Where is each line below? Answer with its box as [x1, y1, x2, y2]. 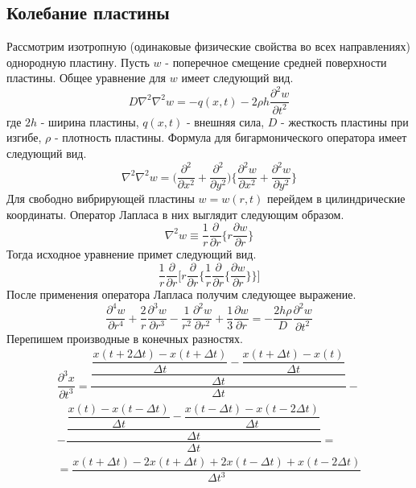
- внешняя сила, [186, 113, 265, 130]
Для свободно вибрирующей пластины [6, 190, 195, 207]
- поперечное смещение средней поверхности [165, 53, 387, 70]
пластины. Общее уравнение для [6, 69, 167, 86]
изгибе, [6, 129, 42, 146]
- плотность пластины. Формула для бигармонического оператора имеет [54, 129, 407, 146]
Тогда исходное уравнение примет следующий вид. [6, 246, 257, 263]
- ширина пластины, [40, 113, 139, 130]
